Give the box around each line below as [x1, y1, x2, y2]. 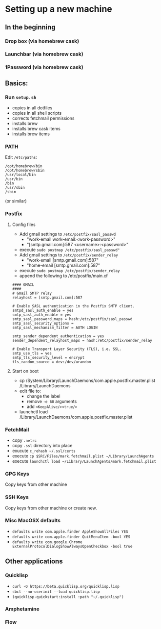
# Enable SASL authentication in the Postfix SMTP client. [12, 303, 135, 308]
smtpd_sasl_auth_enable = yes [12, 308, 74, 313]
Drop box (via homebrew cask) [5, 38, 80, 45]
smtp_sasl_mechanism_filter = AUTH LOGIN [12, 325, 98, 330]
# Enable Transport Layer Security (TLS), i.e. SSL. [12, 347, 122, 352]
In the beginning [5, 23, 56, 31]
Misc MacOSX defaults [5, 517, 61, 524]
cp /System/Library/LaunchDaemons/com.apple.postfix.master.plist [19, 377, 156, 383]
